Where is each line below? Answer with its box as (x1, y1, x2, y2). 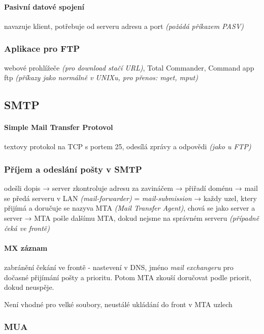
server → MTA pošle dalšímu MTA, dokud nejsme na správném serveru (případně (4, 212, 259, 223)
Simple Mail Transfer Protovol (4, 122, 113, 132)
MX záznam (4, 242, 48, 253)
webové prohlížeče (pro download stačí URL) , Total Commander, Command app (4, 62, 254, 73)
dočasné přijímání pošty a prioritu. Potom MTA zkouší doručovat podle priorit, (4, 272, 252, 282)
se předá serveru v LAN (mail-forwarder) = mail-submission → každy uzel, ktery (4, 192, 257, 203)
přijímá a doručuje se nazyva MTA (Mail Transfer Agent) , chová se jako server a (4, 203, 255, 213)
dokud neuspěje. (4, 282, 54, 292)
